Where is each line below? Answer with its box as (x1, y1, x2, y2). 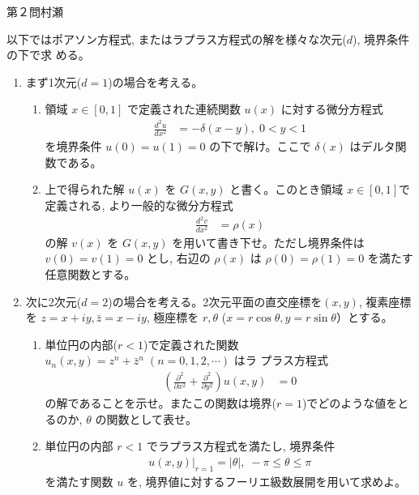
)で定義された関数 (143, 335, 239, 352)
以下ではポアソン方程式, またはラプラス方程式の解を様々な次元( (6, 30, 347, 47)
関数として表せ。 (106, 410, 197, 427)
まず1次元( (25, 73, 82, 90)
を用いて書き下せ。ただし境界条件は (172, 233, 365, 250)
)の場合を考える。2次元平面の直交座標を (108, 292, 323, 309)
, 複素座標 (358, 292, 412, 309)
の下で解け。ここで (209, 138, 311, 155)
